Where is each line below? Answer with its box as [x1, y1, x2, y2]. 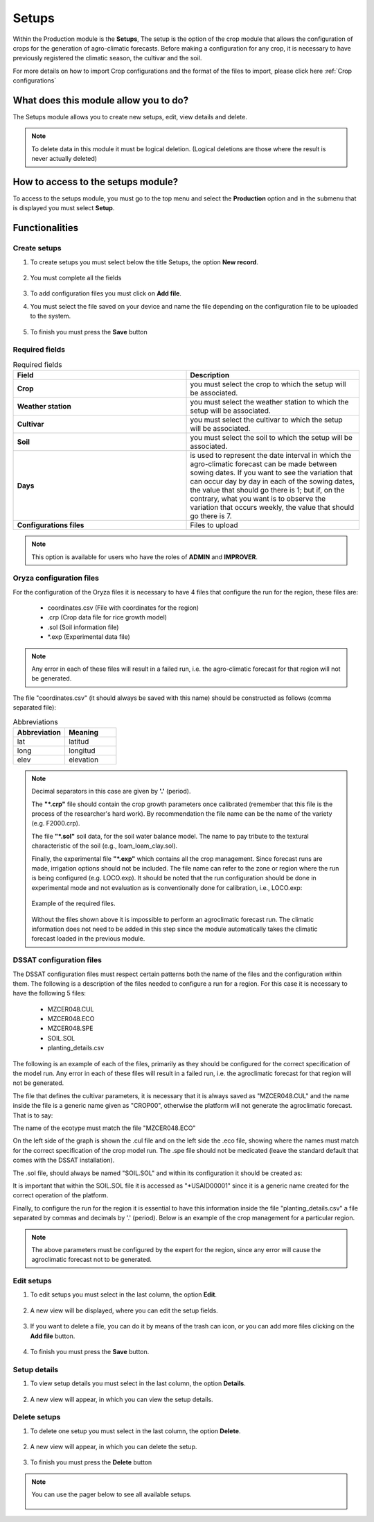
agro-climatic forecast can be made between [190, 459, 337, 469]
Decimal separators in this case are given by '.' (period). [31, 787, 191, 796]
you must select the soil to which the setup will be [190, 433, 353, 443]
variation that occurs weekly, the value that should [190, 503, 355, 513]
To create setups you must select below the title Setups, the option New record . [30, 257, 259, 266]
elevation [68, 755, 99, 764]
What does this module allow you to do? [12, 94, 189, 106]
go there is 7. [190, 511, 232, 521]
